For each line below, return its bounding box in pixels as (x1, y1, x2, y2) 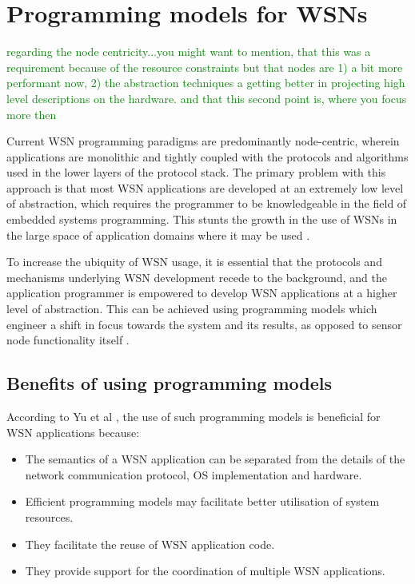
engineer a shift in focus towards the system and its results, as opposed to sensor (6, 316, 402, 332)
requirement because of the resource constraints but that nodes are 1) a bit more (6, 58, 403, 75)
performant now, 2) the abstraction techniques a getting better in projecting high (6, 74, 405, 91)
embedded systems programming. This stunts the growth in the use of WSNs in (6, 211, 397, 228)
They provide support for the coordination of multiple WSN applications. (25, 562, 385, 579)
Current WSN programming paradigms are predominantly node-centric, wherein (6, 133, 400, 149)
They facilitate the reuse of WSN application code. (25, 535, 275, 552)
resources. (25, 508, 74, 525)
